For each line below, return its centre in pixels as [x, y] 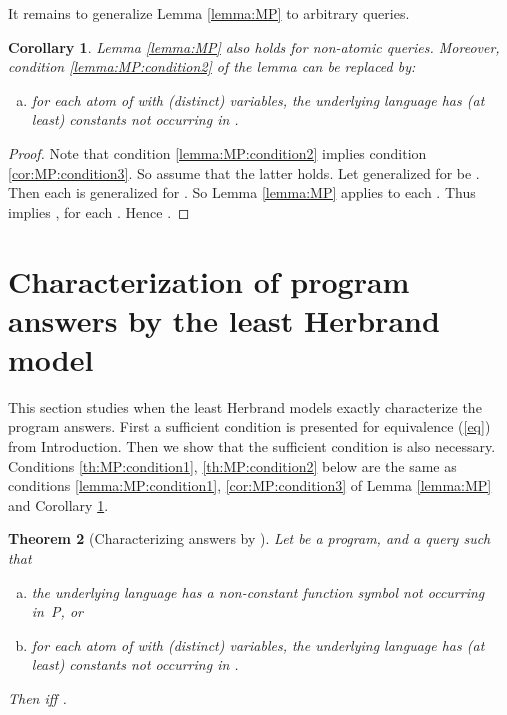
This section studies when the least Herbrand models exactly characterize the [245, 406]
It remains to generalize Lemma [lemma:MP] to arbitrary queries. [209, 13]
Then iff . [37, 697]
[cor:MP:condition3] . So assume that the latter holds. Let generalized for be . [244, 172]
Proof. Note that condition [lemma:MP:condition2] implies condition [217, 152]
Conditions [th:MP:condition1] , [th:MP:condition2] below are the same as [232, 465]
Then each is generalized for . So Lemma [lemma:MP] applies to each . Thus [242, 192]
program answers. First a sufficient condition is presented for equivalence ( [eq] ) [249, 426]
